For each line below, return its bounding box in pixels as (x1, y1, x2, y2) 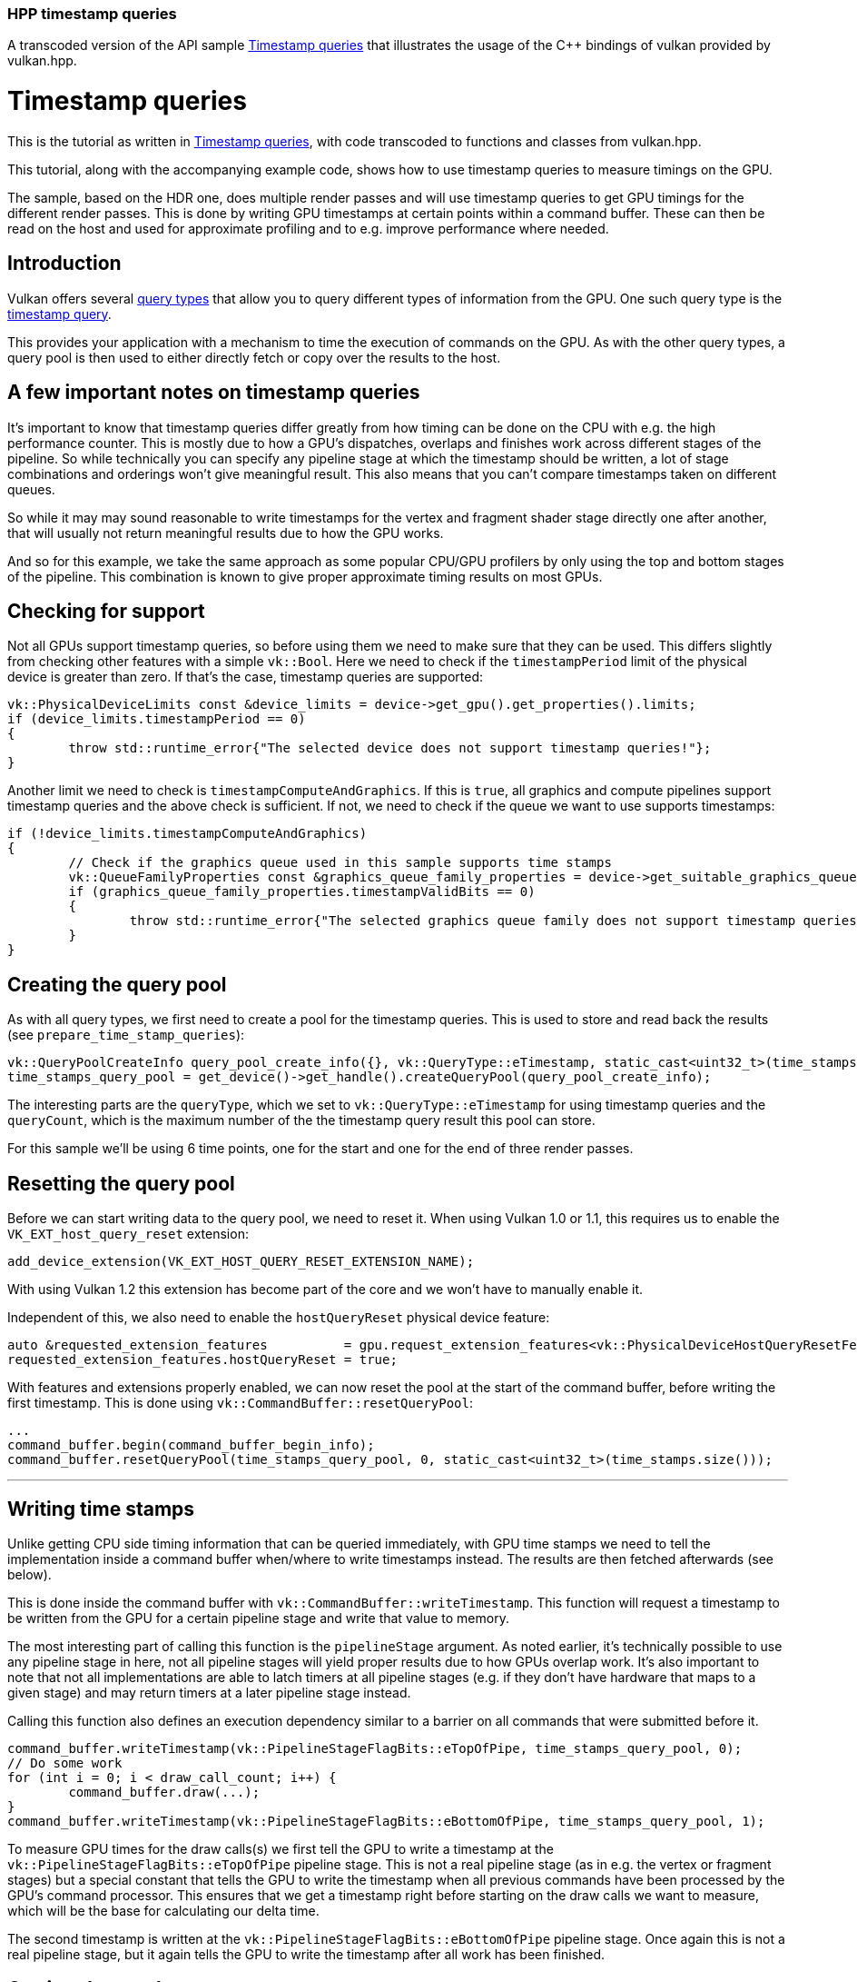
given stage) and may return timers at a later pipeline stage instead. (7, 1684, 411, 1700)
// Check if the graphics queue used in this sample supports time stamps (68, 855, 612, 871)
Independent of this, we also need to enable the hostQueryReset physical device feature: (7, 1310, 550, 1326)
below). (7, 1566, 52, 1582)
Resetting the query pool (7, 1171, 235, 1195)
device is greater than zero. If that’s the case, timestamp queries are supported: (7, 669, 483, 685)
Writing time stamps (7, 1497, 195, 1520)
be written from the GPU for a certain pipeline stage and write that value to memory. (7, 1609, 509, 1626)
